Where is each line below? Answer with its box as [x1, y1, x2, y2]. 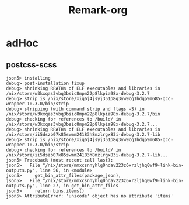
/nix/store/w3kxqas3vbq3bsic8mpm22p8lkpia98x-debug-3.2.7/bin [6, 111, 160, 117]
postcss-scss [6, 60, 57, 70]
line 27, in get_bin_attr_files [40, 183, 118, 189]
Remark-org [68, 4, 128, 17]
